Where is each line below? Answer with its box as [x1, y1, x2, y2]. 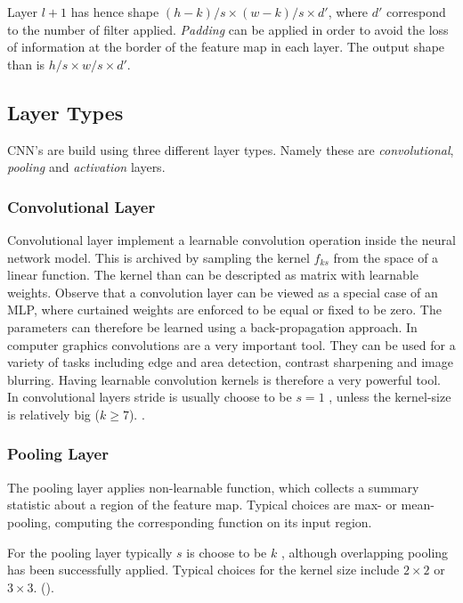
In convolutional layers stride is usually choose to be [7, 387, 292, 406]
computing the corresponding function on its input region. [54, 512, 372, 531]
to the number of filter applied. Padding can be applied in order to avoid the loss [7, 20, 449, 38]
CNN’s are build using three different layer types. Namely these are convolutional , [7, 140, 454, 159]
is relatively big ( [7, 404, 100, 423]
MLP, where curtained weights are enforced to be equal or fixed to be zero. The [7, 300, 442, 319]
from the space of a [333, 248, 439, 266]
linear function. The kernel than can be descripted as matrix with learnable [7, 265, 418, 284]
